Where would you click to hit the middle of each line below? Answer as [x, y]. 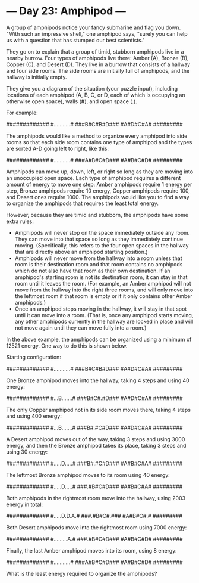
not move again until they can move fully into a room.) [80, 328]
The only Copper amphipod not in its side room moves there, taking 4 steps [99, 410]
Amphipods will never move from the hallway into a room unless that [98, 258]
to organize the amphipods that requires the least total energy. [82, 203]
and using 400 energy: [34, 416]
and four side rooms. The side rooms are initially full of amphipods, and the [98, 70]
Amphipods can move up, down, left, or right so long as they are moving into [100, 172]
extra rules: [20, 221]
